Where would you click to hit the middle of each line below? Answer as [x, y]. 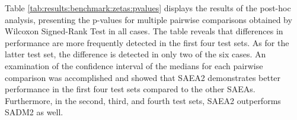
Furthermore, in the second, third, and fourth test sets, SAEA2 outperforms [143, 100]
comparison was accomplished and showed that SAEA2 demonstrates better [143, 77]
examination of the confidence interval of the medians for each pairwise [134, 65]
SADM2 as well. [34, 112]
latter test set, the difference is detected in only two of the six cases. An [135, 54]
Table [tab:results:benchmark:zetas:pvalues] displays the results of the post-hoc [148, 8]
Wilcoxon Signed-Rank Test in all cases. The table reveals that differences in [144, 31]
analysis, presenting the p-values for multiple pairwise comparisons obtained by [148, 19]
